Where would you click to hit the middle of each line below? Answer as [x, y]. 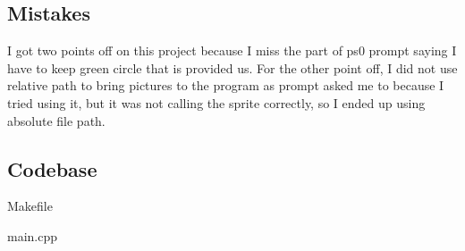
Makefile [30, 206]
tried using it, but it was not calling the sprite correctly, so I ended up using [216, 102]
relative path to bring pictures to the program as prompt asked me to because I [226, 85]
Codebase [52, 168]
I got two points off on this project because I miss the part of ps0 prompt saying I [232, 50]
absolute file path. [56, 120]
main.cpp [33, 235]
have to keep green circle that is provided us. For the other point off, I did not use [232, 67]
